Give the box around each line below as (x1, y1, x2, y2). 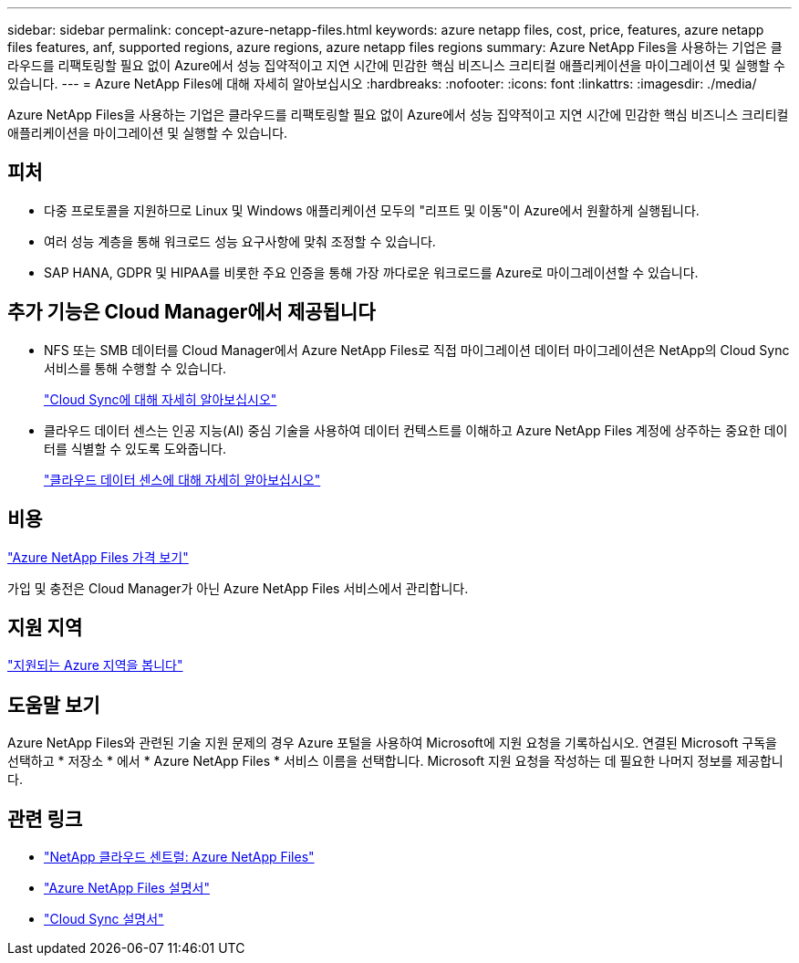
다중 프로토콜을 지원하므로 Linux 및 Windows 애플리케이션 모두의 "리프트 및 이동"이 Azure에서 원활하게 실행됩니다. (44, 202, 700, 218)
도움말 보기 (7, 693, 100, 717)
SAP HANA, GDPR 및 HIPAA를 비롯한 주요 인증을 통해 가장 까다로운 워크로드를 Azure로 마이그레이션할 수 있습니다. (44, 264, 699, 280)
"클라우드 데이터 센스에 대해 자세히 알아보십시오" (44, 471, 321, 487)
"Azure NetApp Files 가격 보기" (7, 549, 189, 565)
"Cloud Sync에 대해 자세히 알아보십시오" (44, 391, 277, 407)
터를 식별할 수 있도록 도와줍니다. (44, 440, 227, 456)
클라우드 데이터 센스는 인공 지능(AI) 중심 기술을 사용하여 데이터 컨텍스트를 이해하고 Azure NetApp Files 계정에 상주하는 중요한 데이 (44, 422, 788, 438)
